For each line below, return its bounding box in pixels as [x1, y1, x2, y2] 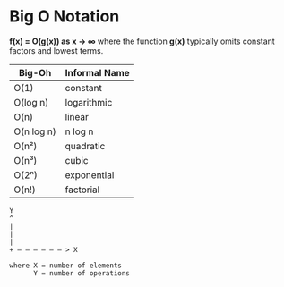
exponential [65, 168, 115, 181]
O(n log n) [13, 125, 56, 138]
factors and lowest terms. [9, 45, 104, 55]
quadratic [65, 139, 106, 152]
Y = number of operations [32, 268, 130, 278]
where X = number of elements [9, 261, 123, 270]
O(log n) [13, 96, 49, 108]
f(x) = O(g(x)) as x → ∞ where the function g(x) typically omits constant [9, 36, 275, 46]
